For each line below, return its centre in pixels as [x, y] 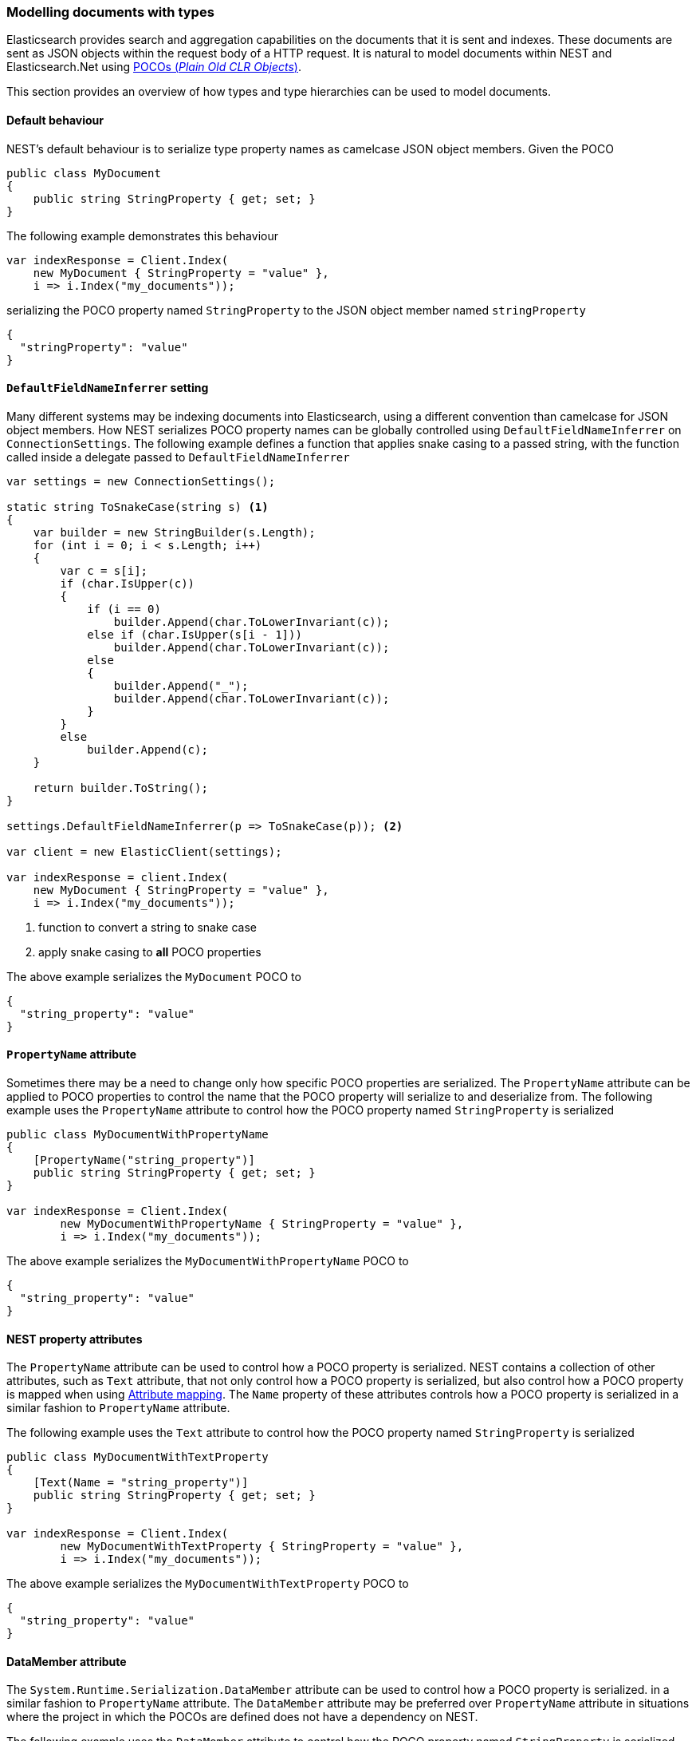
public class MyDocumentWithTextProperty [138, 1457]
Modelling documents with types [110, 12]
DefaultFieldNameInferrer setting [108, 388]
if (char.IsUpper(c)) [128, 583]
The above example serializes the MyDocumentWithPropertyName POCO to [208, 1261]
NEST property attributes [75, 1339]
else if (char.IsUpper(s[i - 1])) [195, 634]
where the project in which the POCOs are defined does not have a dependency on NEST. [242, 1717]
